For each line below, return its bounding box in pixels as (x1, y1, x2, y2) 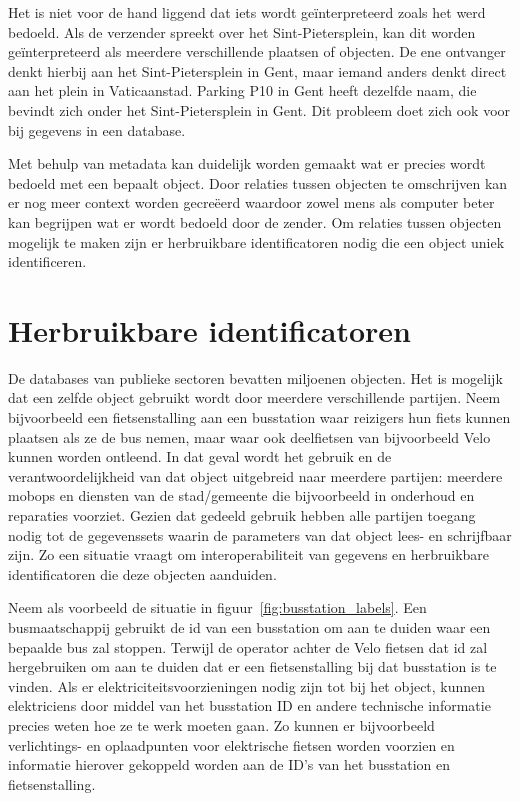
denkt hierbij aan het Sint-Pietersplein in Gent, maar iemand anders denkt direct (8, 60, 507, 81)
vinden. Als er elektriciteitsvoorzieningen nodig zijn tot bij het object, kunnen (8, 675, 486, 696)
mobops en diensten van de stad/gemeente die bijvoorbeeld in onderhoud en (8, 485, 475, 506)
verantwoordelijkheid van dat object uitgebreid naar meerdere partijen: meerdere (8, 465, 503, 486)
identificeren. (8, 251, 87, 272)
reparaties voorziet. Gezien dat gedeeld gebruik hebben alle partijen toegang (8, 505, 476, 525)
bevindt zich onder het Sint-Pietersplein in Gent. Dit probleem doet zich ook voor (8, 99, 511, 120)
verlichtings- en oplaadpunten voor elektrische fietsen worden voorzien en (8, 734, 455, 755)
